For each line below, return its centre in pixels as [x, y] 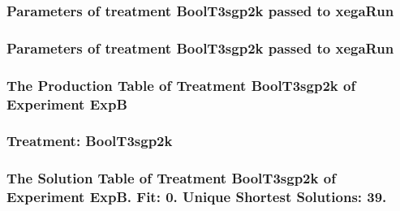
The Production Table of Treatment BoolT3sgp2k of [181, 85]
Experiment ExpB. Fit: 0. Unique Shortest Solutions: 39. [197, 197]
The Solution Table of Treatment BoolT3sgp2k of [171, 178]
